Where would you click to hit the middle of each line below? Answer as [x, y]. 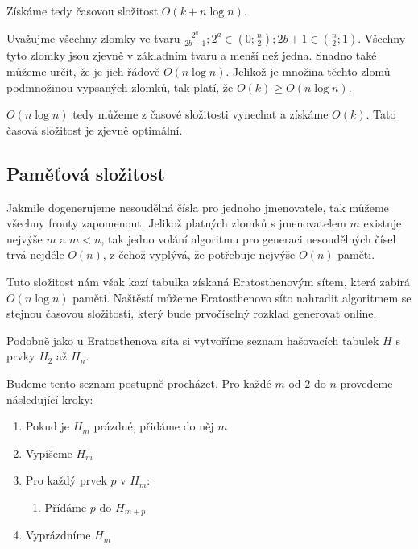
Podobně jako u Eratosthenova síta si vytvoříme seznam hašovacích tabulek [193, 340]
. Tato [381, 114]
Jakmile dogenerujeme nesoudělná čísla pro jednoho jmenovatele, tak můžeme [198, 207]
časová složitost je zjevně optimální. [95, 129]
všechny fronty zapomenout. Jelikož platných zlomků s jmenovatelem [176, 223]
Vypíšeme [49, 453]
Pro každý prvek [66, 480]
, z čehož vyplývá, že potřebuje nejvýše [199, 254]
